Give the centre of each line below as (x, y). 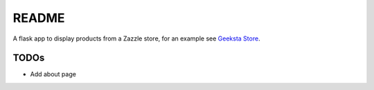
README (39, 18)
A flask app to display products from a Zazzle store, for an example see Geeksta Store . (136, 38)
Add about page (53, 74)
